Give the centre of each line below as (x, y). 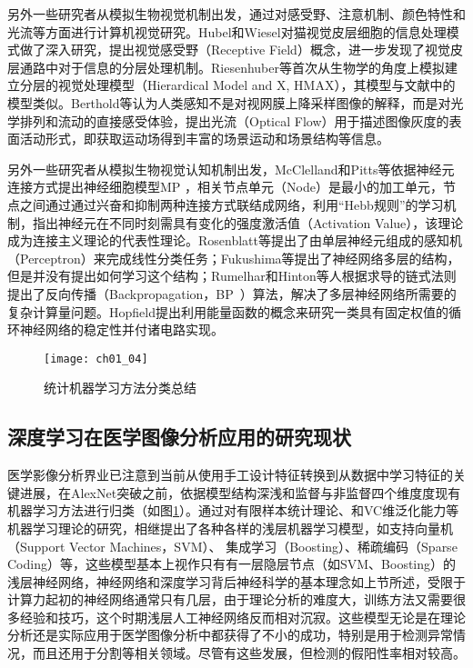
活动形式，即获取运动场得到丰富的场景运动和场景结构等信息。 (204, 139)
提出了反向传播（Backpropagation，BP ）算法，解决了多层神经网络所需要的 (232, 293)
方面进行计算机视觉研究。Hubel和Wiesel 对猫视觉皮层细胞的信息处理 (246, 31)
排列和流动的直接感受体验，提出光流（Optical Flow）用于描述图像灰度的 (234, 120)
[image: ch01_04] (96, 359)
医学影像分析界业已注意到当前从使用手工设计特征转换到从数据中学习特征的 (230, 475)
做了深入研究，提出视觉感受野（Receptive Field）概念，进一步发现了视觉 (235, 50)
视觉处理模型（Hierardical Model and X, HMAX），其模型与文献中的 (257, 85)
